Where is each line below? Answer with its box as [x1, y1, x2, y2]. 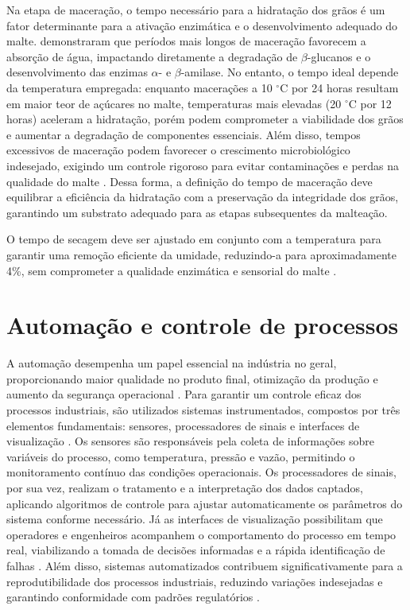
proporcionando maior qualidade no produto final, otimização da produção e [6, 370, 378, 387]
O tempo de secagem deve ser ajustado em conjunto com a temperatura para [6, 231, 381, 247]
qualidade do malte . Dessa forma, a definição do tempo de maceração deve [6, 173, 373, 189]
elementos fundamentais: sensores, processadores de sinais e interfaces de [6, 417, 360, 433]
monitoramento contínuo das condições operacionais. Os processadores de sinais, [6, 464, 396, 480]
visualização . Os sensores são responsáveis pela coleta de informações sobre [6, 433, 374, 449]
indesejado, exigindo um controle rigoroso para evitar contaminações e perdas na [6, 157, 400, 173]
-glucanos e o [307, 48, 371, 64]
